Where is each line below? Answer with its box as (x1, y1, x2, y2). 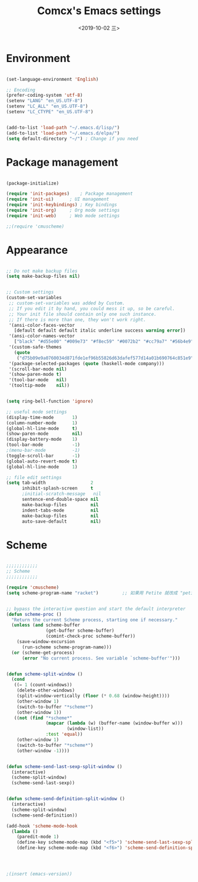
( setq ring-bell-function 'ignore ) (6, 398, 94, 405)
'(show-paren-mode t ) (8, 372, 62, 378)
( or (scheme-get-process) (11, 650, 75, 655)
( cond (11, 677, 25, 683)
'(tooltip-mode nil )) (8, 382, 70, 389)
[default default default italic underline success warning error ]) (14, 327, 186, 334)
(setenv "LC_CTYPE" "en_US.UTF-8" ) (6, 109, 94, 115)
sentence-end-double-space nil (21, 497, 99, 503)
